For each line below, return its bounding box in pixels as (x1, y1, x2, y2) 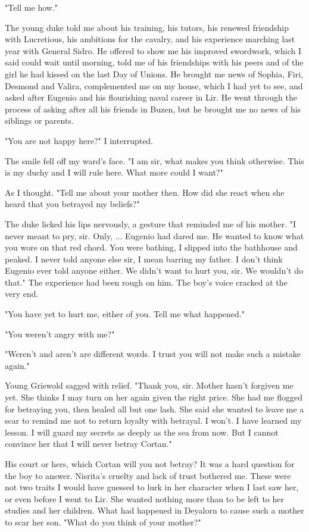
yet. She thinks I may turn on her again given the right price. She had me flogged (5, 391, 302, 403)
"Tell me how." (5, 1, 58, 13)
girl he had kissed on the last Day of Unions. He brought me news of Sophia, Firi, (5, 67, 304, 80)
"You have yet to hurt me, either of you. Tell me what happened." (5, 308, 245, 320)
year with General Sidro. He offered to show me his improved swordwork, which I (5, 44, 301, 57)
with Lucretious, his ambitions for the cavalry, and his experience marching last (5, 33, 295, 45)
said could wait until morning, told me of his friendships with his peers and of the (5, 56, 304, 68)
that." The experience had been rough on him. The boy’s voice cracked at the (5, 276, 288, 288)
